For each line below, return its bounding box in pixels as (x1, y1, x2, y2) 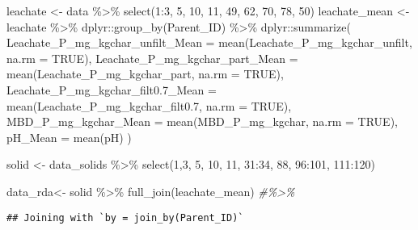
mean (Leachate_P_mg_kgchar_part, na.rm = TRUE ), (6, 65, 284, 82)
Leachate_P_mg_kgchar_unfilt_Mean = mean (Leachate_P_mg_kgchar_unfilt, (6, 34, 412, 51)
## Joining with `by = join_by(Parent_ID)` (6, 211, 244, 224)
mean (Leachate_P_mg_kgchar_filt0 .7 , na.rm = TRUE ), (6, 97, 292, 114)
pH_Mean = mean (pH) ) (6, 128, 132, 145)
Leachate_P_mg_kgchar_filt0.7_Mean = (6, 81, 217, 98)
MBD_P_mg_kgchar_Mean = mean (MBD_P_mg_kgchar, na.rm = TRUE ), (6, 113, 398, 130)
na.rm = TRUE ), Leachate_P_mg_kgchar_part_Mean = (6, 49, 298, 66)
